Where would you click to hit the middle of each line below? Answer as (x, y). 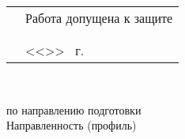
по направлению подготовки (74, 109)
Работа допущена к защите (99, 18)
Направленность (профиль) (72, 125)
